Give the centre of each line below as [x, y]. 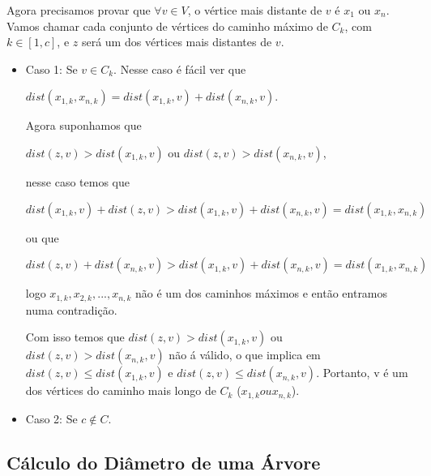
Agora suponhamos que [83, 125]
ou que [42, 237]
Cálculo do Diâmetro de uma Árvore [164, 462]
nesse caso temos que [77, 181]
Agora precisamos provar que [79, 10]
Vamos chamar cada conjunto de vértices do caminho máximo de [167, 26]
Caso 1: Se [51, 69]
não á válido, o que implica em [245, 355]
